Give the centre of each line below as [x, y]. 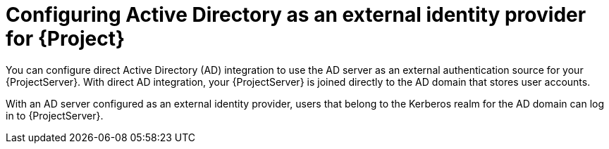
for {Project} [66, 39]
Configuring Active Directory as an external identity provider [296, 15]
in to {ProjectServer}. [55, 115]
